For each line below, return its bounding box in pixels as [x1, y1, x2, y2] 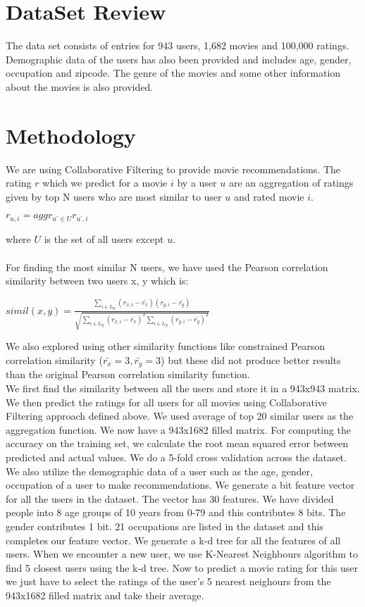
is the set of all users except [44, 232, 164, 246]
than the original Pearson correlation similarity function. [6, 367, 250, 382]
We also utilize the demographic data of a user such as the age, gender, [6, 463, 313, 478]
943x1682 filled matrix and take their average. [6, 587, 204, 602]
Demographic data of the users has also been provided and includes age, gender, [6, 51, 352, 66]
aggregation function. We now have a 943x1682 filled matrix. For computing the [6, 422, 351, 437]
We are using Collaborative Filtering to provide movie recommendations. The [6, 161, 340, 176]
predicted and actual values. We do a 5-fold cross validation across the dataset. [6, 450, 347, 465]
